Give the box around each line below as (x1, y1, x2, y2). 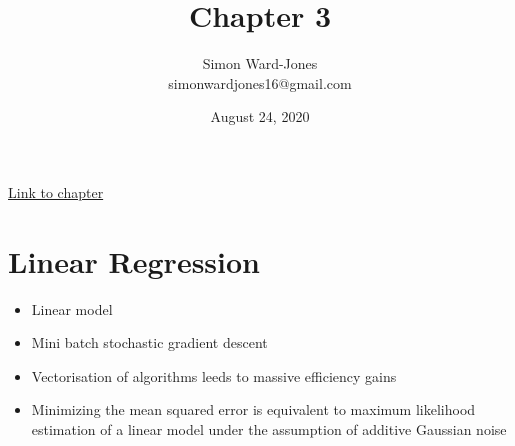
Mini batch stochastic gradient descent (31, 332, 268, 353)
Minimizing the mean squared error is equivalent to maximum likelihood (31, 399, 476, 420)
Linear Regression (8, 240, 261, 281)
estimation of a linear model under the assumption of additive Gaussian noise (31, 419, 507, 439)
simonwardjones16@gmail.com (168, 72, 352, 93)
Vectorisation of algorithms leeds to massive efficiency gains (31, 365, 397, 386)
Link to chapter (8, 181, 104, 202)
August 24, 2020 (210, 106, 310, 127)
